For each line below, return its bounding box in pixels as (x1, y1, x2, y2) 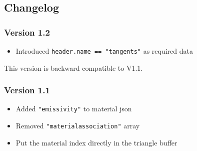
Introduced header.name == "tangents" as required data (15, 46, 193, 56)
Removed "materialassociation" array (15, 120, 140, 131)
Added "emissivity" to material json (15, 103, 132, 114)
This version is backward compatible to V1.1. (4, 62, 143, 73)
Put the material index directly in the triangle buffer (15, 137, 177, 147)
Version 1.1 (4, 84, 50, 96)
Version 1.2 (4, 26, 50, 38)
